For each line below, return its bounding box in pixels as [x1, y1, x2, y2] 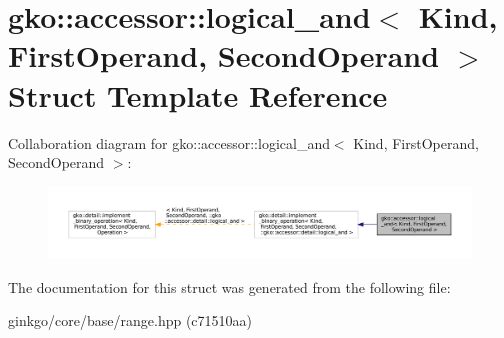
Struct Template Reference [8, 74, 388, 115]
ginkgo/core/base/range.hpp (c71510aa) [8, 310, 253, 331]
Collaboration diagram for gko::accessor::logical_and [8, 132, 330, 153]
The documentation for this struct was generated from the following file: [8, 276, 451, 297]
